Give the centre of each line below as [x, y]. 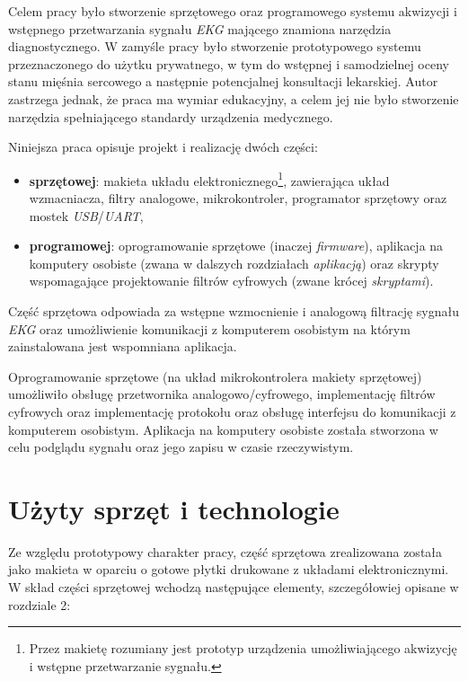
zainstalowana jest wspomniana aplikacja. [123, 346]
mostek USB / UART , [86, 215]
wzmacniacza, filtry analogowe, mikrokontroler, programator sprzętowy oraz [238, 198]
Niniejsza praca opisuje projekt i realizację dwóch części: [163, 147]
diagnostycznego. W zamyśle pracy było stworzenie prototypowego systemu [215, 46]
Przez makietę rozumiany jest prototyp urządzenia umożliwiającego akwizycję [243, 648]
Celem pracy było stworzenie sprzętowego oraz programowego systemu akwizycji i [233, 11]
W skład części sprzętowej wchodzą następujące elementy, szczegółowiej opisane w [234, 587]
